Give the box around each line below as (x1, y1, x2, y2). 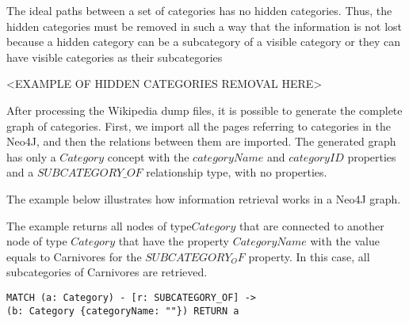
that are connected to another (239, 217, 384, 234)
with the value (310, 233, 380, 249)
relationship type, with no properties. (146, 164, 327, 180)
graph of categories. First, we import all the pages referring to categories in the (6, 117, 391, 134)
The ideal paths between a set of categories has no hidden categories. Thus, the (6, 2, 392, 18)
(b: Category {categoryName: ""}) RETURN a (6, 305, 239, 317)
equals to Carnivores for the (6, 248, 142, 264)
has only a (6, 148, 56, 165)
